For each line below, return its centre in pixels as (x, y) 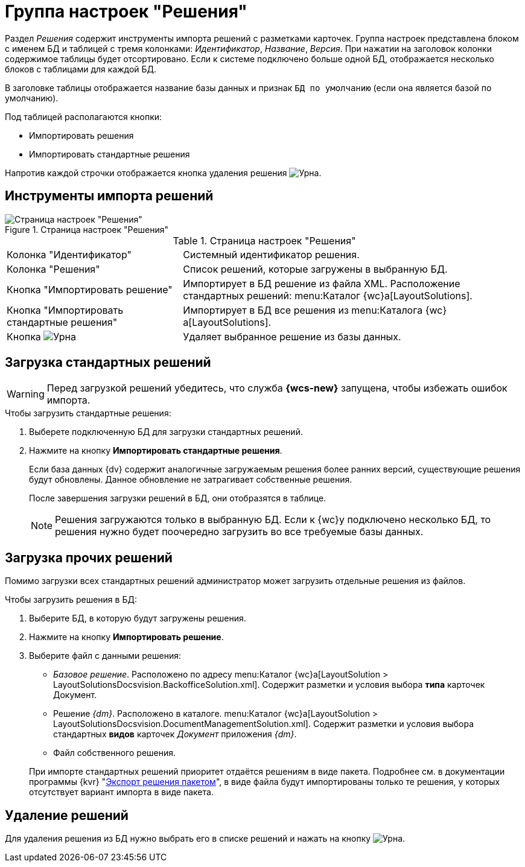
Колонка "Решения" (53, 269)
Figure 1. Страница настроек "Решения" (87, 229)
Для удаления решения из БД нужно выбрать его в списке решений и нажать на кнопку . (205, 839)
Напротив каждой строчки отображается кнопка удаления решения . (163, 173)
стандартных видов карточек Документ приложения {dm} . (175, 734)
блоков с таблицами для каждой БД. (81, 69)
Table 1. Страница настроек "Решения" (264, 240)
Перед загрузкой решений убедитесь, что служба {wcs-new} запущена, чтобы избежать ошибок (277, 388)
